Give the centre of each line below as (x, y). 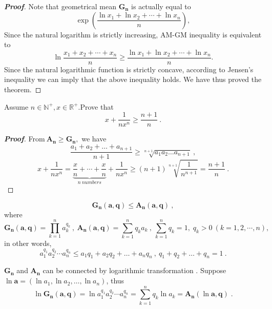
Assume (16, 106)
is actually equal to (161, 6)
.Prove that (96, 106)
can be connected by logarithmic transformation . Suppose (134, 270)
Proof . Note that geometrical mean (60, 6)
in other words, (28, 243)
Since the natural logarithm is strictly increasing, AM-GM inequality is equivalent (133, 34)
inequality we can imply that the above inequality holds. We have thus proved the (133, 79)
